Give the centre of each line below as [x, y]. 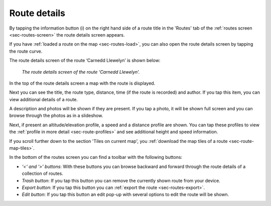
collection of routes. [43, 173]
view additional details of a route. [43, 99]
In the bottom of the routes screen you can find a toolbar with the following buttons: [96, 157]
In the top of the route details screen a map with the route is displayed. [82, 83]
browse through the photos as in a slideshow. [56, 116]
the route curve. [26, 51]
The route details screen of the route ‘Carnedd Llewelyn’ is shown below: [85, 61]
